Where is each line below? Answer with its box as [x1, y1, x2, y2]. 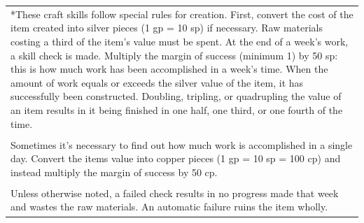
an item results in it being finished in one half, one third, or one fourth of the [10, 102, 343, 117]
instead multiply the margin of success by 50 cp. [10, 164, 218, 179]
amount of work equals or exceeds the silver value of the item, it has [10, 75, 304, 89]
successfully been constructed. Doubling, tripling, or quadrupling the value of [10, 89, 342, 103]
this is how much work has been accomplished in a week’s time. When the [10, 62, 328, 76]
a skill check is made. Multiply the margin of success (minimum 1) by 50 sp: [10, 48, 338, 62]
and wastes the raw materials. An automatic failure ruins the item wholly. [10, 199, 328, 214]
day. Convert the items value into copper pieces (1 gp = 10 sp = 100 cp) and [10, 151, 341, 166]
